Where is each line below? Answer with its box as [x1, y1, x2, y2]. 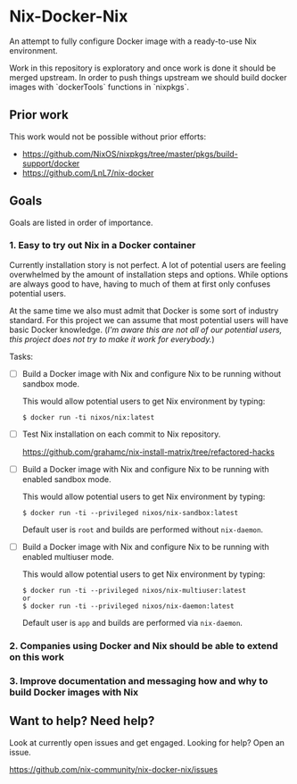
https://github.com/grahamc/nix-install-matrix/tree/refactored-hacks [21, 446, 275, 457]
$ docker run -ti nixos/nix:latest [21, 413, 155, 421]
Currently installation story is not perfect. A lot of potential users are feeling [9, 259, 286, 270]
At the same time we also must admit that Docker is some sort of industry [9, 305, 279, 316]
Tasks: [9, 351, 34, 362]
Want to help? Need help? [9, 713, 155, 729]
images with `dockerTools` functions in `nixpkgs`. [9, 81, 190, 92]
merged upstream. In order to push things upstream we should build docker [9, 71, 287, 82]
